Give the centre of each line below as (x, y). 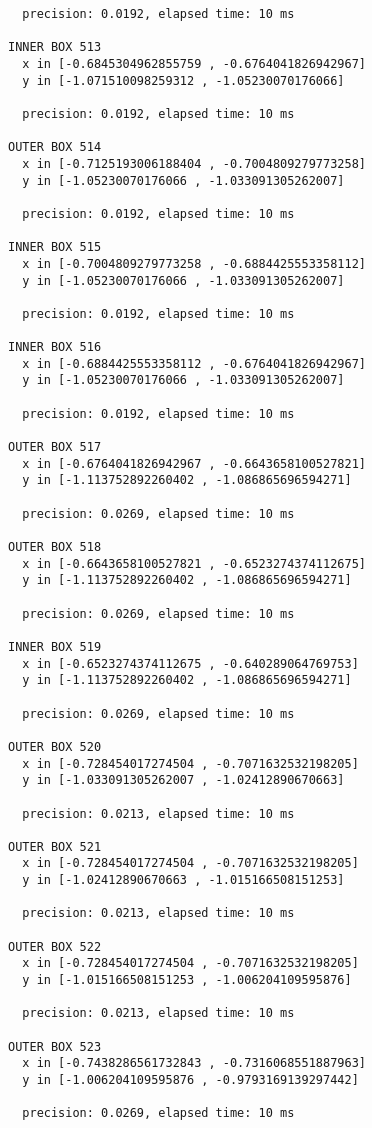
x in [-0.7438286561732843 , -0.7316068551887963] (194, 1063)
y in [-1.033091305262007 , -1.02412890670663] (183, 780)
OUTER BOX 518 (55, 547)
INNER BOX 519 (55, 646)
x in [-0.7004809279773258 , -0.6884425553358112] (194, 263)
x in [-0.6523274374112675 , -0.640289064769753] (190, 663)
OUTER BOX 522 (55, 946)
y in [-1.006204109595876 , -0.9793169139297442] (190, 1080)
